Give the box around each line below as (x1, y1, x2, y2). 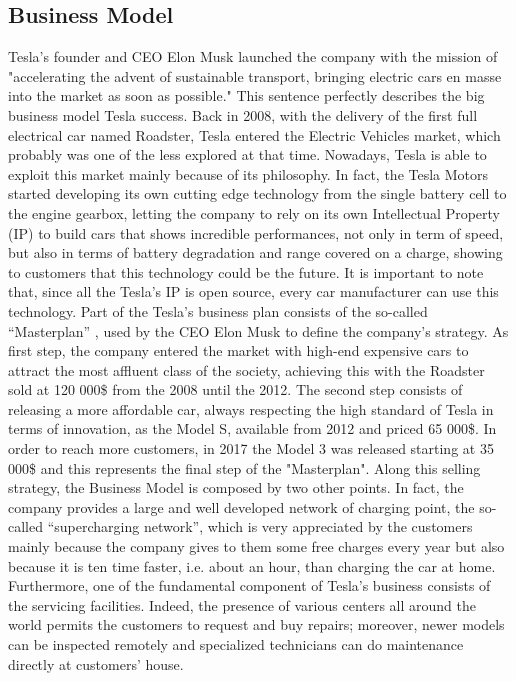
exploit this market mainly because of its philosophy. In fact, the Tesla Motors (8, 163, 489, 184)
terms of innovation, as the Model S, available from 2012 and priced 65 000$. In (8, 418, 497, 439)
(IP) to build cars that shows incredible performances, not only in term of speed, (8, 222, 504, 243)
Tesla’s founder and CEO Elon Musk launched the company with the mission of (8, 46, 498, 67)
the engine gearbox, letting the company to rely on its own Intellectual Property (8, 202, 500, 223)
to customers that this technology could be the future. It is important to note (8, 261, 484, 282)
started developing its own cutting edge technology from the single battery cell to (8, 183, 507, 204)
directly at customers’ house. (8, 653, 184, 674)
